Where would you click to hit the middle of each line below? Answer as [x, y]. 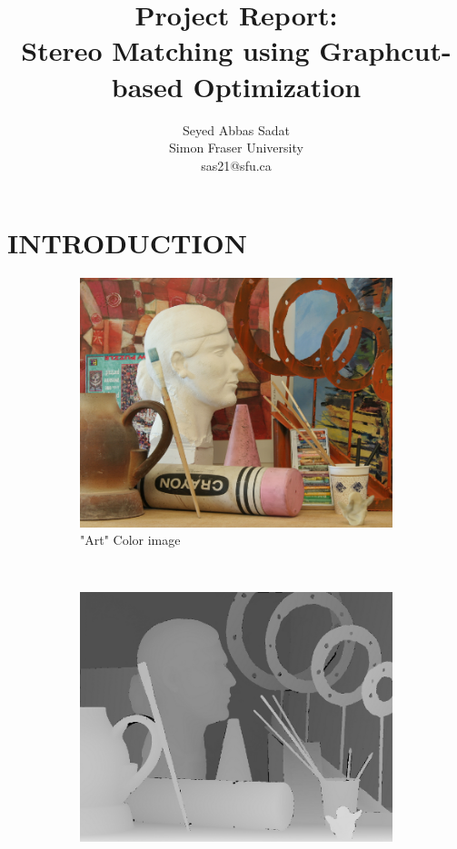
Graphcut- [385, 50]
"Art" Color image [130, 540]
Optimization [277, 86]
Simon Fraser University [236, 148]
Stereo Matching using [165, 50]
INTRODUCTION [128, 243]
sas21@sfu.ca [236, 165]
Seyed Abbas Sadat [236, 129]
